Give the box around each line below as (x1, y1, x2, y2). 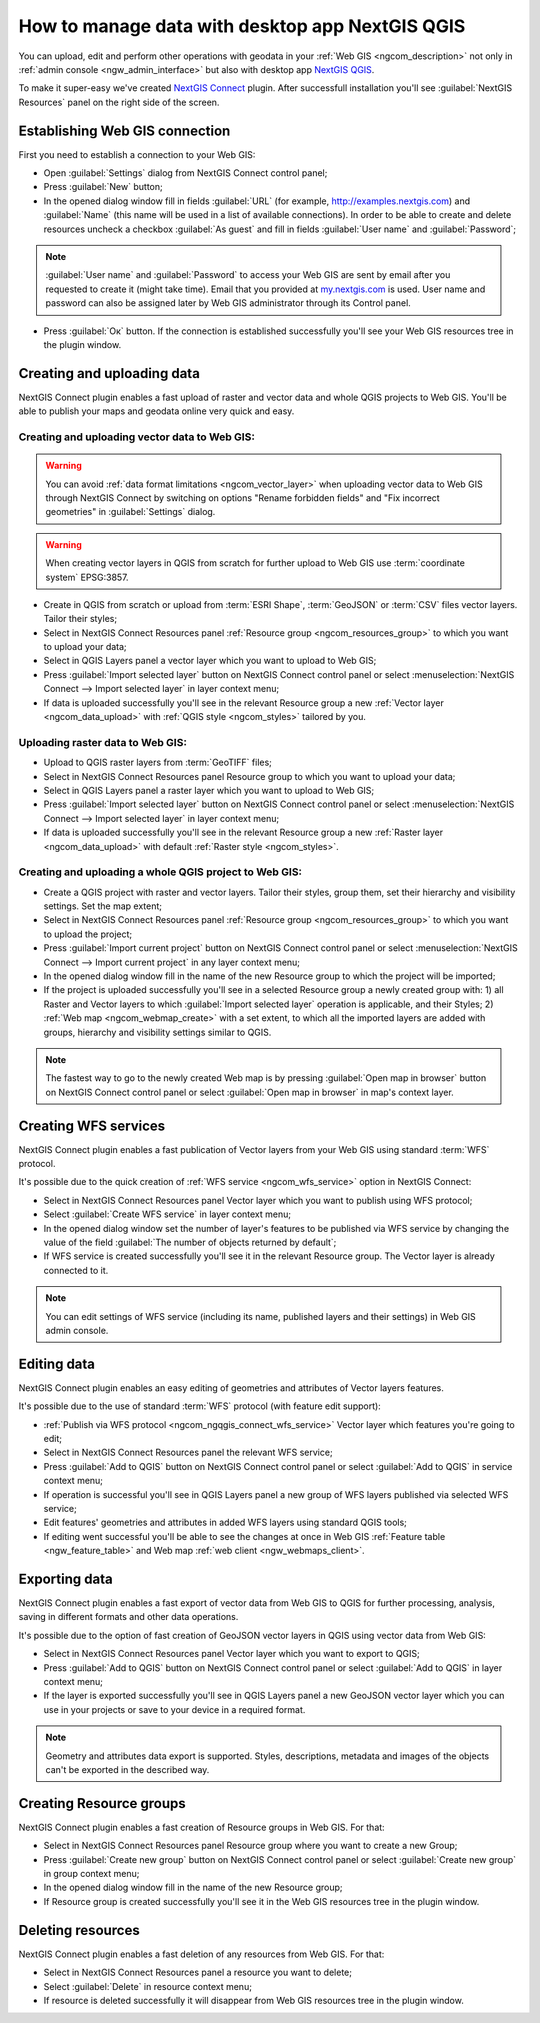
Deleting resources (18, 1921, 140, 1939)
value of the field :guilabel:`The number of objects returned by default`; (43, 1236, 337, 1248)
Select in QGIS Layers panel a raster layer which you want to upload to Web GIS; (43, 784, 375, 796)
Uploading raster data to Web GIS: (18, 735, 187, 749)
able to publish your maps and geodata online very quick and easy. (18, 405, 295, 417)
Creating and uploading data (18, 365, 200, 382)
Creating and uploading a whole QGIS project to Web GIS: (18, 865, 303, 879)
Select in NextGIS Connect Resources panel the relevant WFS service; (43, 1446, 334, 1459)
